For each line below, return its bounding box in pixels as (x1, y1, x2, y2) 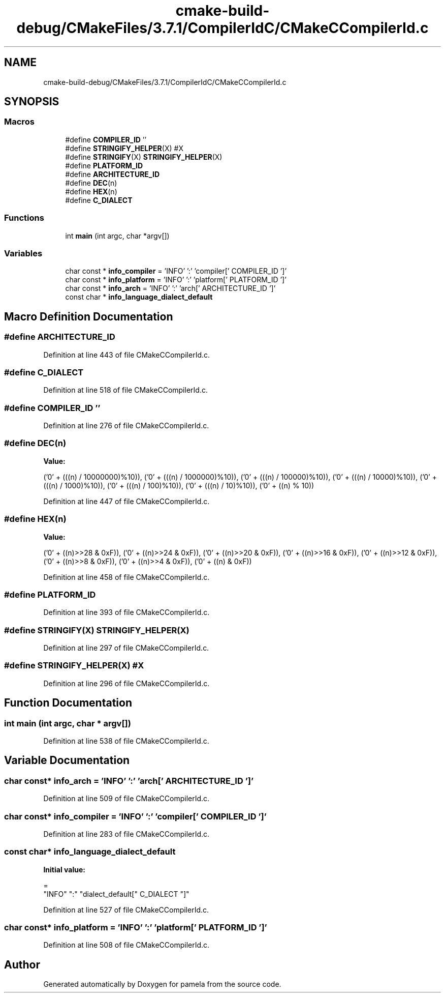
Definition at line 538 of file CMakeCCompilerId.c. (43, 737, 209, 745)
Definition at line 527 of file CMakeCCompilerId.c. (43, 905, 209, 914)
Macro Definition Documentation (4, 310, 173, 323)
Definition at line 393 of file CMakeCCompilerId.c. (43, 608, 210, 617)
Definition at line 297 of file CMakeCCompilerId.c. (43, 643, 209, 653)
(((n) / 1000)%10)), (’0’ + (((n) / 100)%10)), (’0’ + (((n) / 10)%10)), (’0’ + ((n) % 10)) (43, 481, 314, 490)
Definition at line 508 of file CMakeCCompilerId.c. (43, 941, 210, 950)
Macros (4, 116, 35, 127)
